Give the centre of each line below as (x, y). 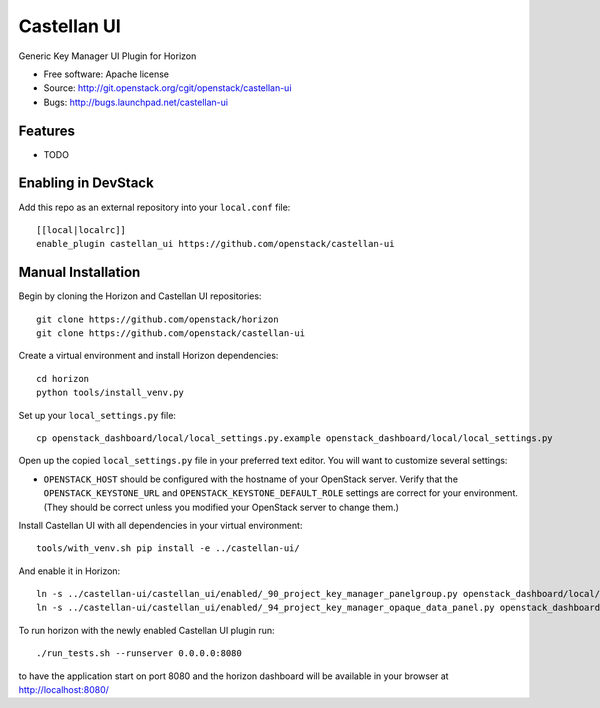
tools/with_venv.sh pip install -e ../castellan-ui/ (168, 548)
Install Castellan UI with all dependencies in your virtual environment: (160, 525)
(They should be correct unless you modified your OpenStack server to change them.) (221, 507)
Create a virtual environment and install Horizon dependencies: (148, 356)
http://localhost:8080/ (64, 690)
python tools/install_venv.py (110, 393)
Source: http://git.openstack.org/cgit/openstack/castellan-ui (167, 88)
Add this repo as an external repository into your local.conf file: (154, 207)
